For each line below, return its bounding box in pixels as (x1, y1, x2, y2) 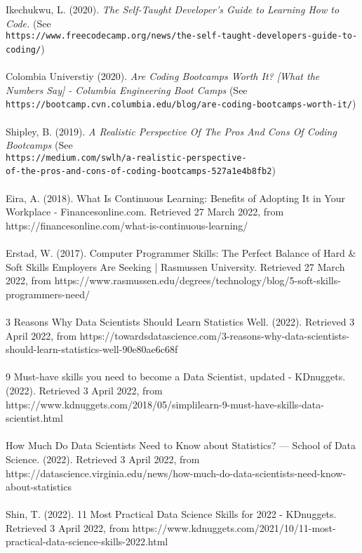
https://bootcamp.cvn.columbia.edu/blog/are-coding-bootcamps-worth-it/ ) (6, 96, 356, 111)
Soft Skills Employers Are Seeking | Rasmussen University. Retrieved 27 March (6, 259, 345, 274)
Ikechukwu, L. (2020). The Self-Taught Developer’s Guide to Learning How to (6, 2, 340, 16)
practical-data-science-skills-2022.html (6, 534, 168, 549)
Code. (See (6, 15, 51, 30)
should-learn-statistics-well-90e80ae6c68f (6, 342, 178, 357)
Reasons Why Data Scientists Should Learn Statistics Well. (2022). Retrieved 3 (13, 314, 355, 328)
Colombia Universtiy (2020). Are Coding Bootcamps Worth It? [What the (6, 69, 320, 84)
